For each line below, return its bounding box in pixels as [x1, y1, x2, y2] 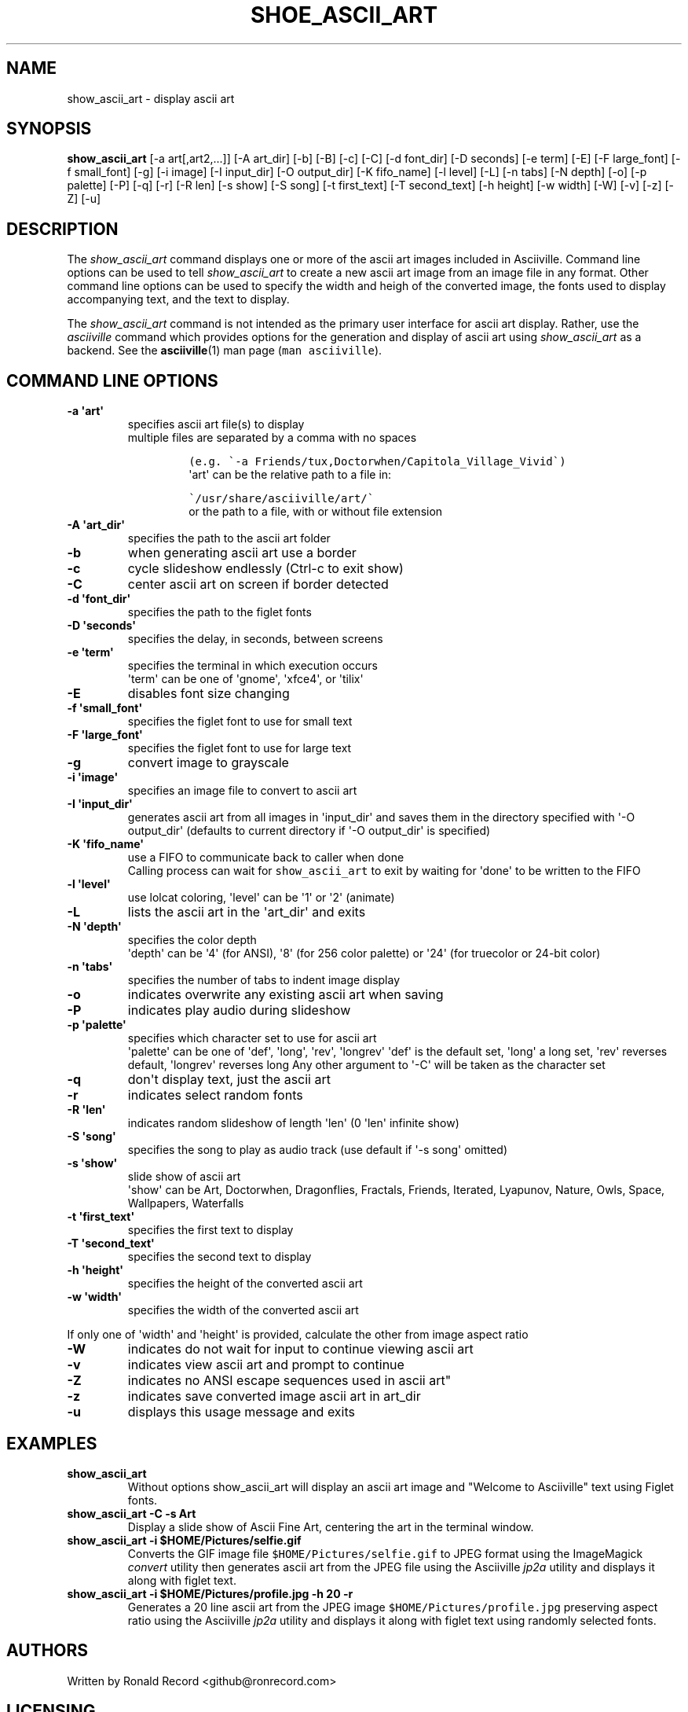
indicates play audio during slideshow [127, 1002, 351, 1019]
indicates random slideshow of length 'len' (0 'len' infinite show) [127, 1116, 459, 1130]
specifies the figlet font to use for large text [127, 741, 352, 755]
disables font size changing [127, 685, 290, 702]
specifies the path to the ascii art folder [127, 531, 331, 546]
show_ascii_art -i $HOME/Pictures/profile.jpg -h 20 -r [67, 1586, 353, 1600]
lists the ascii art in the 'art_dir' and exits [127, 904, 366, 920]
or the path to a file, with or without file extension [188, 505, 443, 519]
